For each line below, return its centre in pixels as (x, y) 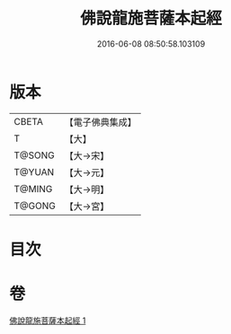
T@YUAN (34, 171)
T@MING (33, 189)
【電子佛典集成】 (100, 122)
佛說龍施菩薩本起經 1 (48, 321)
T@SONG (35, 155)
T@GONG (35, 206)
